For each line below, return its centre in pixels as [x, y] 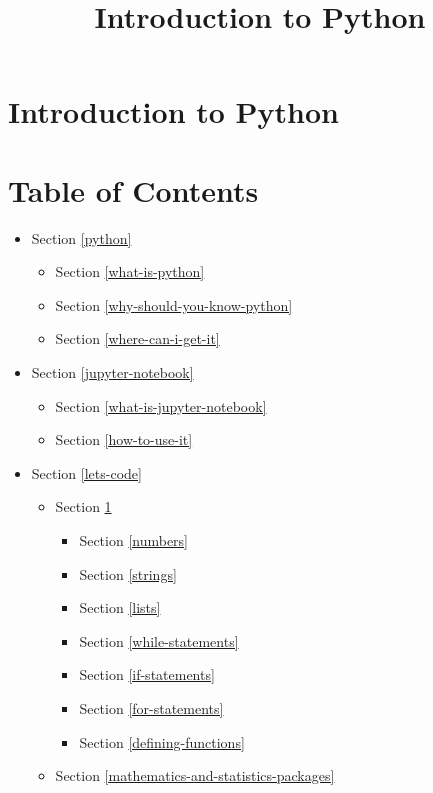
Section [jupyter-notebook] [112, 372]
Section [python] [81, 237]
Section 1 [83, 506]
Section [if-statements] [147, 674]
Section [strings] [128, 573]
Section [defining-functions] [162, 741]
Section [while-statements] [159, 640]
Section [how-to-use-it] [124, 439]
